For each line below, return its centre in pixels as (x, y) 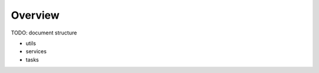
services (36, 51)
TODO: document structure (44, 33)
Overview (35, 15)
